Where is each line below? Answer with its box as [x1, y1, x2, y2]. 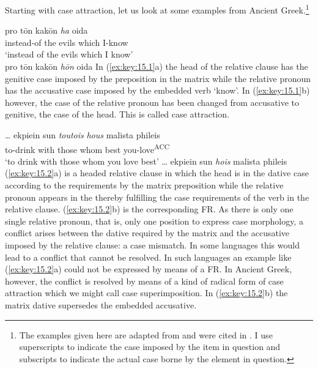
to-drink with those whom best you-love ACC [5, 141, 170, 155]
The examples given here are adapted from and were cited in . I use [19, 328, 273, 341]
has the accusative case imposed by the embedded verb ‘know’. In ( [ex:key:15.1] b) [5, 84, 310, 97]
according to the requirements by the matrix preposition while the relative [5, 179, 284, 192]
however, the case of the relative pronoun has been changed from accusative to [5, 95, 300, 108]
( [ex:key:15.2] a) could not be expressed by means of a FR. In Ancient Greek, [5, 263, 292, 275]
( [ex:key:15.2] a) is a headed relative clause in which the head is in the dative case [5, 166, 309, 179]
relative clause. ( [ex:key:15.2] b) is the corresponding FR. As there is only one [5, 203, 294, 215]
